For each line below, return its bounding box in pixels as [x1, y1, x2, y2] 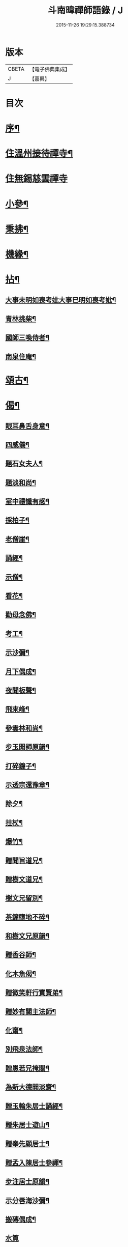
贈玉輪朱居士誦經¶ [5, 1101, 63, 1110]
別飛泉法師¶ [5, 1045, 43, 1054]
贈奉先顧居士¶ [5, 1140, 50, 1148]
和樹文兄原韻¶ [5, 932, 50, 941]
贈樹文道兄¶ [5, 875, 43, 884]
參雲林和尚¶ [5, 724, 43, 732]
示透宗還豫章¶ [5, 780, 50, 789]
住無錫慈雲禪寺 [5, 173, 68, 185]
